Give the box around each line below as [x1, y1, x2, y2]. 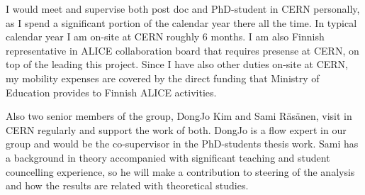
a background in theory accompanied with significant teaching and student [6, 150, 330, 165]
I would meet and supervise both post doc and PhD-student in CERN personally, [6, 1, 360, 16]
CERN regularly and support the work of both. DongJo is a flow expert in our [6, 122, 347, 137]
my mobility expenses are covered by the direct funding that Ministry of [6, 70, 320, 85]
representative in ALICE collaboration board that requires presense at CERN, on [6, 43, 359, 57]
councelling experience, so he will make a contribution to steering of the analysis [6, 164, 355, 179]
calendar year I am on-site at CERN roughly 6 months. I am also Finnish [6, 29, 325, 44]
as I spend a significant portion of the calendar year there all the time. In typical [6, 15, 357, 30]
